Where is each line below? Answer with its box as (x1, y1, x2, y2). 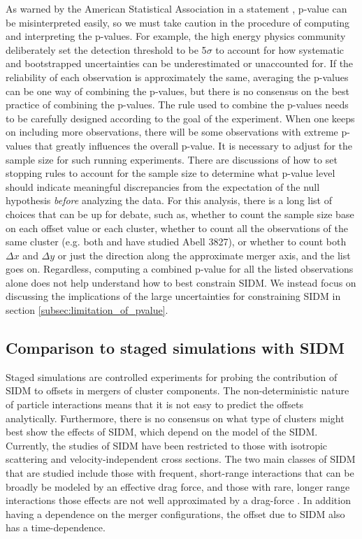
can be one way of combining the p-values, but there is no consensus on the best (6, 83, 350, 98)
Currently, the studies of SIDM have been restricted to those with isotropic (6, 438, 328, 452)
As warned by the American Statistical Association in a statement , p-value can (6, 1, 347, 15)
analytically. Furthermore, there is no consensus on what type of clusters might (6, 410, 345, 425)
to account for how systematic (215, 42, 345, 57)
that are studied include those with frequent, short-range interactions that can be (6, 466, 354, 480)
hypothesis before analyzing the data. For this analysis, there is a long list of (6, 193, 332, 208)
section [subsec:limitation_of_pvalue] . (6, 303, 168, 317)
